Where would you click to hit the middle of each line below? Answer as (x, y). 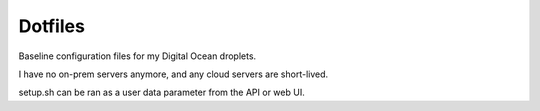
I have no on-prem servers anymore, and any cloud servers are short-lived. (173, 74)
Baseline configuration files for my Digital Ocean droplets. (137, 56)
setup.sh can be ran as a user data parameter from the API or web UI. (161, 92)
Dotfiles (51, 26)
